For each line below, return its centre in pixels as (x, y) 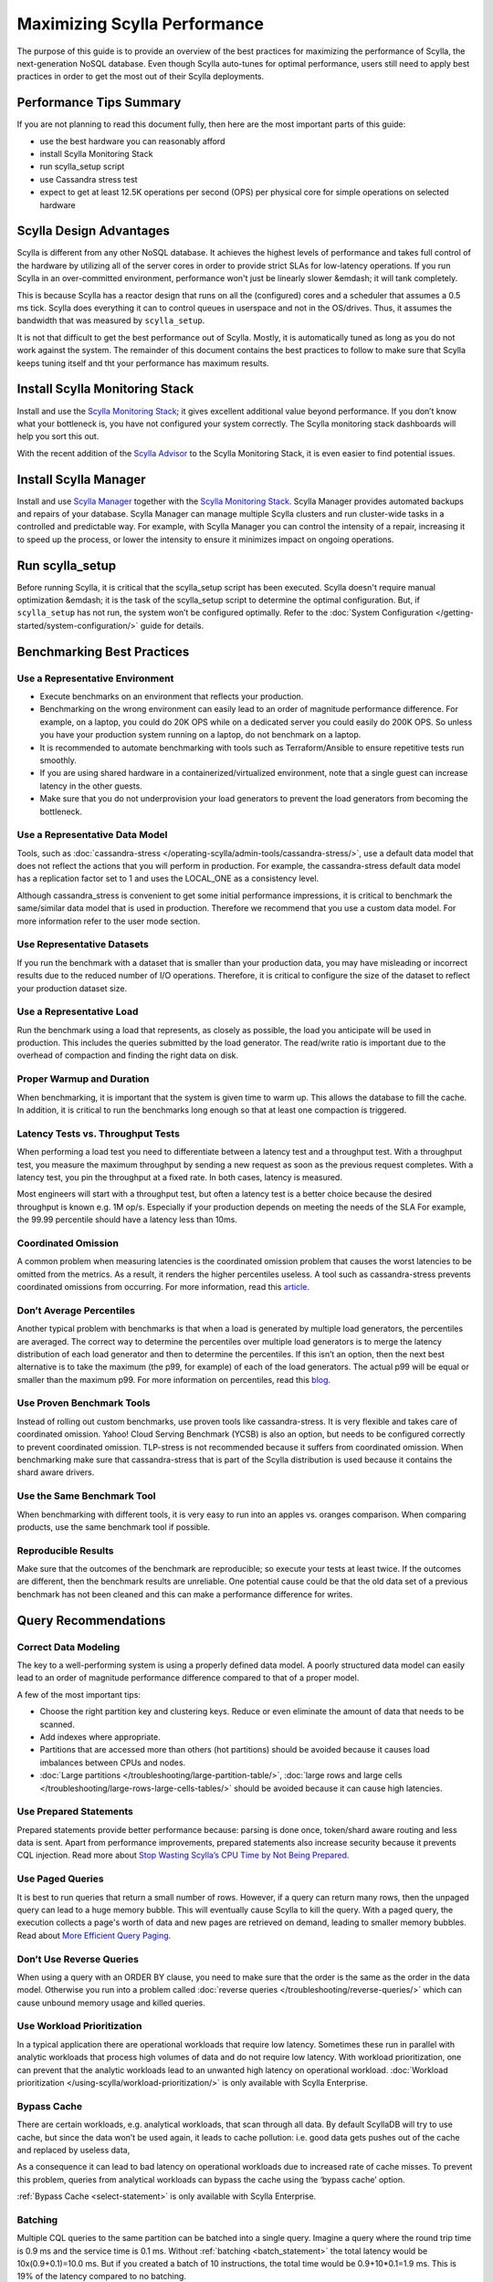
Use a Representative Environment (95, 678)
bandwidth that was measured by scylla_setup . (111, 320)
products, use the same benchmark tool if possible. (113, 1527)
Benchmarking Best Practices (103, 651)
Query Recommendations (91, 1620)
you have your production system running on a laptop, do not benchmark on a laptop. (200, 735)
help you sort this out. (58, 436)
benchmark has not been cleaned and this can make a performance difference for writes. (185, 1594)
